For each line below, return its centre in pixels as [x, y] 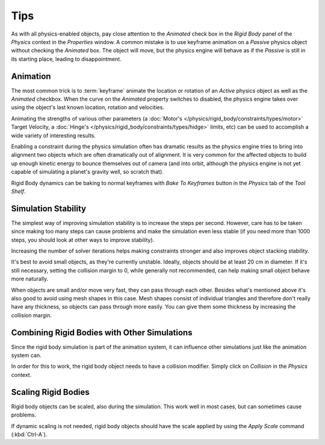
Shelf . [18, 191]
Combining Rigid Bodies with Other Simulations [102, 333]
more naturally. [30, 279]
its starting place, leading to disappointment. [66, 59]
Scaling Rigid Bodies [50, 392]
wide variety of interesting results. [54, 135]
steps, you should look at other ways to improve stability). [83, 240]
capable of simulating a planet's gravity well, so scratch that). [87, 172]
